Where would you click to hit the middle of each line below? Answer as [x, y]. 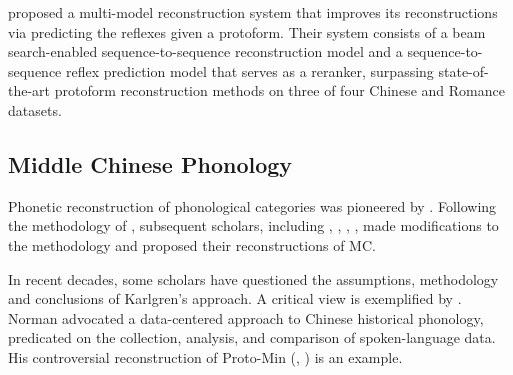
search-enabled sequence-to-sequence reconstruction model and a [205, 51]
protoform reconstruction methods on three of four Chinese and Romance [279, 90]
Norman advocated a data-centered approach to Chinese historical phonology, [246, 317]
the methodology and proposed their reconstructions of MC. [192, 244]
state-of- [463, 70]
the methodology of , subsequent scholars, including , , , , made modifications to [253, 225]
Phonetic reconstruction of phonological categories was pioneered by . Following [252, 205]
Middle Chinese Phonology [150, 163]
